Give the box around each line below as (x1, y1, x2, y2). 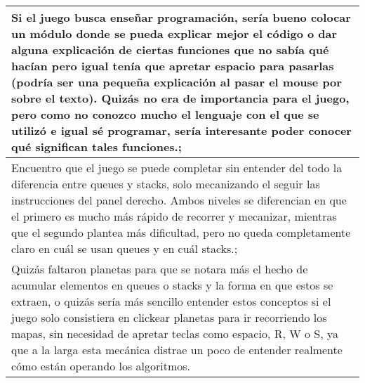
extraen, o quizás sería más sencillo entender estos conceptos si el (11, 293, 331, 309)
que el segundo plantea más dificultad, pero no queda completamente (11, 224, 351, 240)
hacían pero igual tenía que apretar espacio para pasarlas (11, 58, 334, 74)
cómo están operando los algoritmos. (11, 358, 191, 374)
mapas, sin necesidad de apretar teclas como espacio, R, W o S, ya (11, 325, 339, 342)
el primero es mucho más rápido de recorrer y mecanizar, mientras (11, 208, 337, 224)
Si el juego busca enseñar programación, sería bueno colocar (11, 9, 351, 25)
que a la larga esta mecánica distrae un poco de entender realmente (11, 342, 343, 358)
